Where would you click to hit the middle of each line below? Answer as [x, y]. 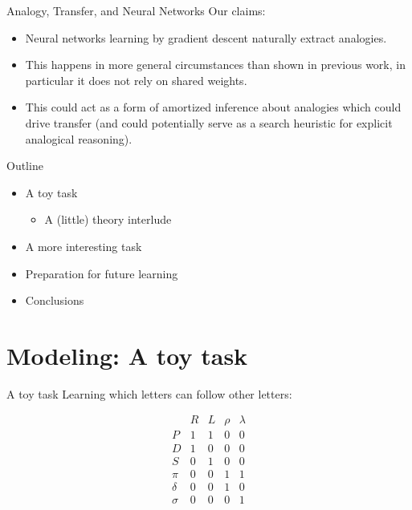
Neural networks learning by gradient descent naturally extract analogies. [206, 37]
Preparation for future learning [102, 273]
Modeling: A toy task [127, 355]
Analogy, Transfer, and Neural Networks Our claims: [136, 10]
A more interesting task [84, 246]
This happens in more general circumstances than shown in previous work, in [215, 65]
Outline [25, 166]
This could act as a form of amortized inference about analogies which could [213, 107]
